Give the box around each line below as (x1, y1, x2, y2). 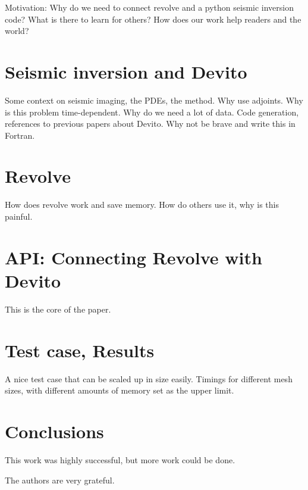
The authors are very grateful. (5, 473, 115, 486)
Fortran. (5, 129, 35, 141)
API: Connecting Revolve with (5, 245, 262, 269)
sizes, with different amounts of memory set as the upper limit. (5, 384, 234, 397)
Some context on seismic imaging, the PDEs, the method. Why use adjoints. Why (5, 93, 303, 106)
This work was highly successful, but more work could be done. (5, 453, 235, 466)
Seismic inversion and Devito (5, 59, 247, 83)
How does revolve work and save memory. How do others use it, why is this (5, 198, 279, 211)
